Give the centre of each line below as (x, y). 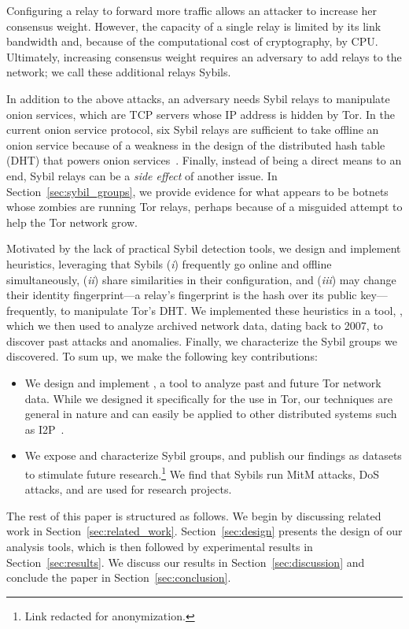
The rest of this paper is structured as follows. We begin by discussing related (194, 515)
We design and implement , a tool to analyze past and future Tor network (203, 383)
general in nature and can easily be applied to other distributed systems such (211, 414)
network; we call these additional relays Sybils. (119, 72)
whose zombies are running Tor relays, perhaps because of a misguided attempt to (204, 207)
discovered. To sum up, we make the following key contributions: (162, 356)
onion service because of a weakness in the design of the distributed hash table (196, 144)
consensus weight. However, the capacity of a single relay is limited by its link (194, 26)
